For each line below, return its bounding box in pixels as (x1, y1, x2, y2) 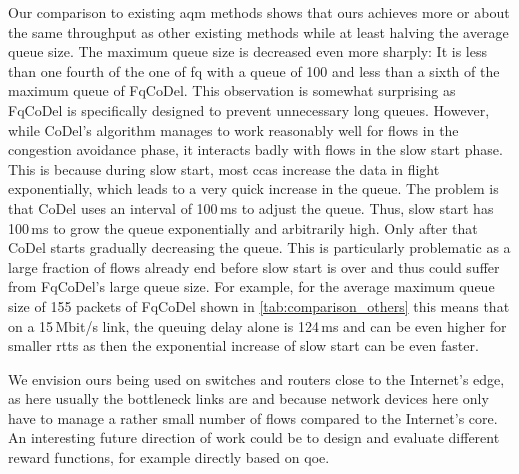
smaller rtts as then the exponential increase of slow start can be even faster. (8, 335, 479, 356)
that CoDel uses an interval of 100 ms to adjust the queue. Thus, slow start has (8, 197, 494, 218)
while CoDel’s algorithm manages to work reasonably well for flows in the (8, 119, 459, 140)
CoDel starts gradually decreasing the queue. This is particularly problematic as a (8, 237, 511, 258)
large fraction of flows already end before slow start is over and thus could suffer (8, 256, 500, 277)
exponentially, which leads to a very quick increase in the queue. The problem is (8, 178, 499, 199)
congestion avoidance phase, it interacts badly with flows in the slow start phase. (8, 139, 503, 160)
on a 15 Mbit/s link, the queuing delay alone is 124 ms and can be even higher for (8, 315, 507, 336)
